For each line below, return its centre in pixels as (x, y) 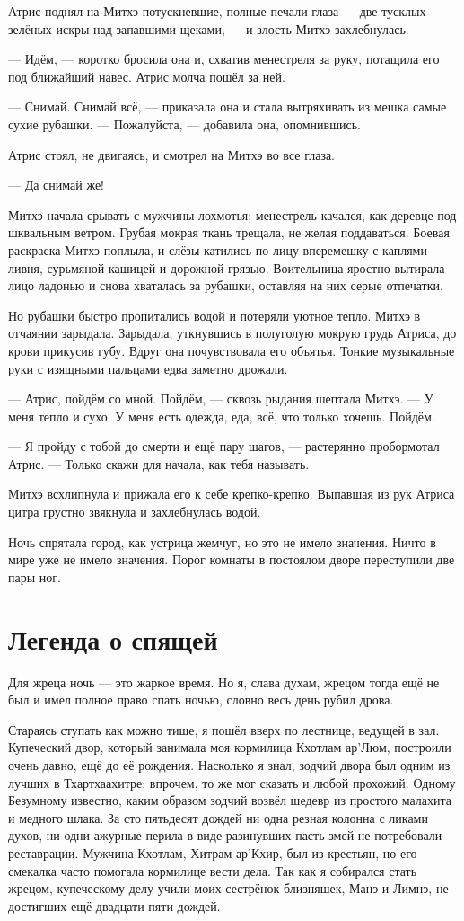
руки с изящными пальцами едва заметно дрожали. (148, 368)
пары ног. (35, 576)
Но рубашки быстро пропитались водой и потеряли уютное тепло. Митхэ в (214, 315)
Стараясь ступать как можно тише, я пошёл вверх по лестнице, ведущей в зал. (224, 729)
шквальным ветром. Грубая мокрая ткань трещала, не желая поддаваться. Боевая (229, 232)
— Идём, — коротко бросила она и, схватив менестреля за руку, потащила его (224, 59)
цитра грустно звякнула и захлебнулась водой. (135, 512)
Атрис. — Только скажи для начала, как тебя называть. (159, 463)
